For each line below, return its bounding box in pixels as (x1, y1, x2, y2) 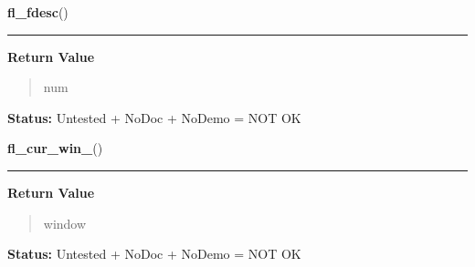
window (43, 213, 87, 232)
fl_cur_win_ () (7, 139, 103, 158)
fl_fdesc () (7, 3, 69, 21)
